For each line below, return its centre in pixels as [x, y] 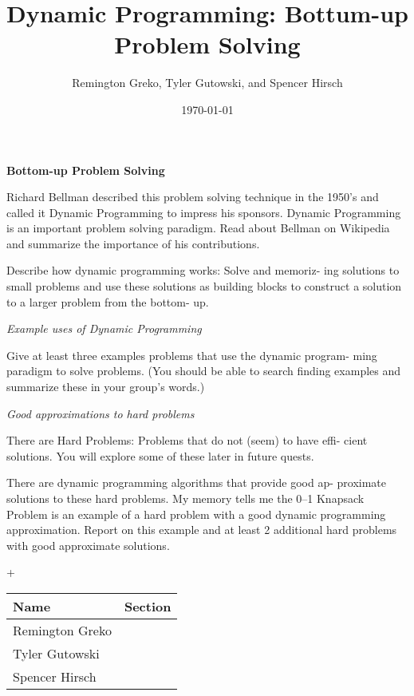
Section [148, 606]
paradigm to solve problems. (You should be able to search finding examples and [204, 371]
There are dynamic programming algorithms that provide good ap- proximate [196, 482]
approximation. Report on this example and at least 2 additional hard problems [202, 530]
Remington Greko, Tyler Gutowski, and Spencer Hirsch [207, 83]
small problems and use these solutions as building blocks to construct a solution [204, 286]
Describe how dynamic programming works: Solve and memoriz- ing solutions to [203, 270]
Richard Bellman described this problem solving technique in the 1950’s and [193, 197]
